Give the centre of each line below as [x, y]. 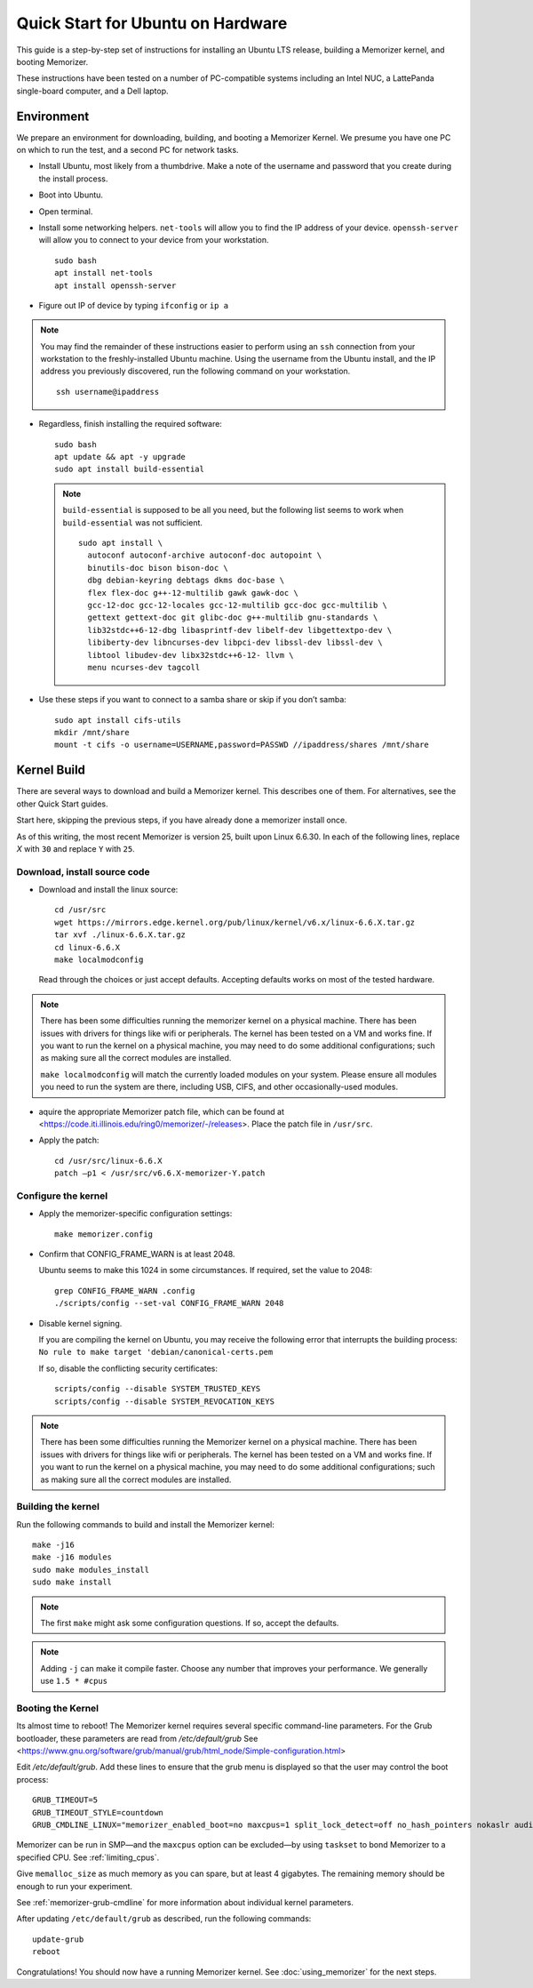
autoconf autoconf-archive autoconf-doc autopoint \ [205, 555]
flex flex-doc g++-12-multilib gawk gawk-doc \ [193, 593]
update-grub [58, 1939]
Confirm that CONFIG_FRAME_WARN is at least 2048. [137, 1255]
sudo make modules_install [91, 1570]
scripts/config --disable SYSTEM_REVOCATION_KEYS [165, 1401]
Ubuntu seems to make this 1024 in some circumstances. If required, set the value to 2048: [206, 1271]
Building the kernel [58, 1507]
